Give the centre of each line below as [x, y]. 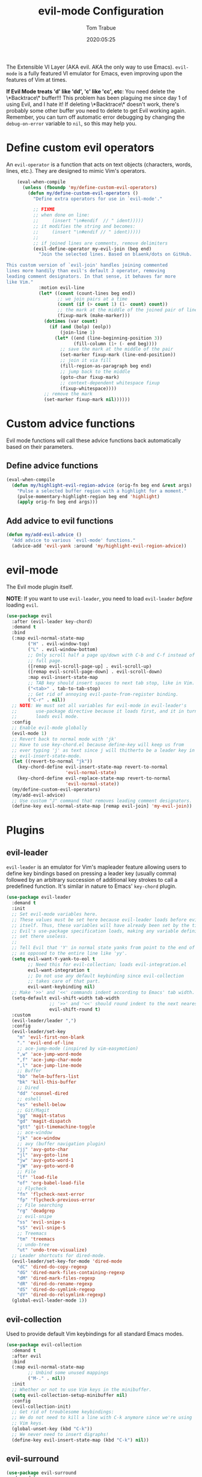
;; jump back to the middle [95, 372]
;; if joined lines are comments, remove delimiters [100, 243]
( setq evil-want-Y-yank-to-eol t [54, 959]
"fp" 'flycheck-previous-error [56, 1200]
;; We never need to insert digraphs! [60, 1434]
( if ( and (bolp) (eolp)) [80, 326]
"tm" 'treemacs [36, 1239]
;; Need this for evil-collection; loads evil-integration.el [107, 964]
